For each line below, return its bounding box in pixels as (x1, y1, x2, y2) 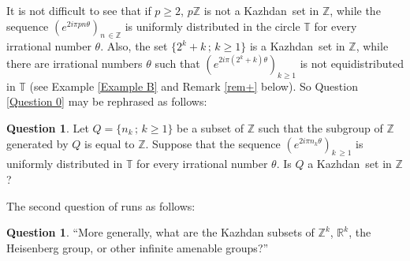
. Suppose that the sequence (145, 135, 281, 151)
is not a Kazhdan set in (203, 2, 319, 18)
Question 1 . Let (6, 119, 89, 136)
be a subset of (177, 119, 244, 136)
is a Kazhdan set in (249, 38, 345, 54)
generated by (6, 135, 69, 151)
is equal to (84, 135, 135, 151)
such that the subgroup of (258, 119, 383, 136)
